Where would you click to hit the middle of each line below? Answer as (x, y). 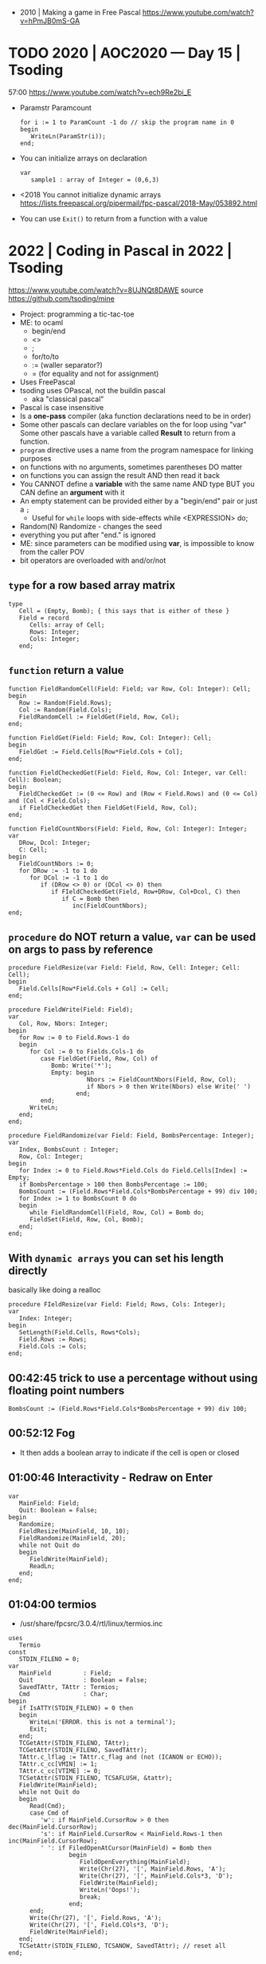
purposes (35, 458)
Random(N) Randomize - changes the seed (91, 526)
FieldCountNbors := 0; (56, 863)
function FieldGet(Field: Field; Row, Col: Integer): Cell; (110, 738)
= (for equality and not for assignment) (95, 373)
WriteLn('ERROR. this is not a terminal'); (103, 1723)
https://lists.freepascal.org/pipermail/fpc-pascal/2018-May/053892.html (138, 203)
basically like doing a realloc (55, 1290)
